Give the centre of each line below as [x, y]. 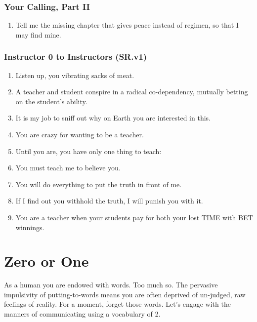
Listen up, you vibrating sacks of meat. [75, 75]
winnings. [30, 227]
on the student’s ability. [51, 101]
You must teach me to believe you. [68, 168]
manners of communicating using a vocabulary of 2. [82, 314]
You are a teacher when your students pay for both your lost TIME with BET [134, 217]
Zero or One [46, 261]
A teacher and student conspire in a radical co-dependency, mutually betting [132, 92]
